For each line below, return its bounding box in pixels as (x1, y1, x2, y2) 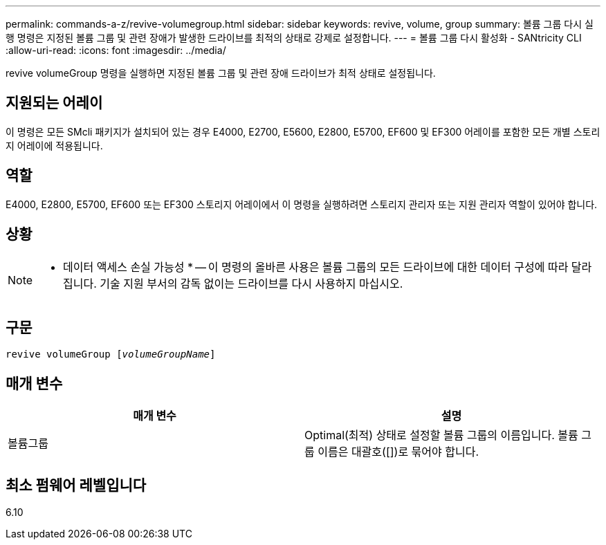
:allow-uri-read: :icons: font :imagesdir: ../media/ (6, 44, 226, 56)
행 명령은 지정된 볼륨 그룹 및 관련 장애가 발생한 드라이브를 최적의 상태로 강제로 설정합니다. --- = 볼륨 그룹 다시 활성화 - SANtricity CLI (6, 32, 582, 44)
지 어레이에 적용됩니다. (6, 139, 103, 151)
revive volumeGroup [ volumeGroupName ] (6, 349, 216, 360)
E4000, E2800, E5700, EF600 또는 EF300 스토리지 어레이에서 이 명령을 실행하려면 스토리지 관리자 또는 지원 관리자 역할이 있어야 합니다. (6, 198, 598, 210)
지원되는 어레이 (6, 94, 103, 112)
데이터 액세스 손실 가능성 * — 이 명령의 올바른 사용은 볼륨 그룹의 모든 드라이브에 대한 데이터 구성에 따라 (63, 259, 569, 274)
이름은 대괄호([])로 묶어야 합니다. (318, 445, 479, 459)
